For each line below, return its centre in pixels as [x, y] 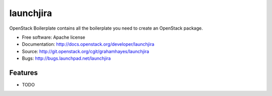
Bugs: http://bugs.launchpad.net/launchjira [66, 58]
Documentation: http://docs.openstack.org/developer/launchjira [88, 44]
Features [23, 73]
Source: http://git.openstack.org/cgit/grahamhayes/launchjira [86, 51]
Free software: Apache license [54, 37]
